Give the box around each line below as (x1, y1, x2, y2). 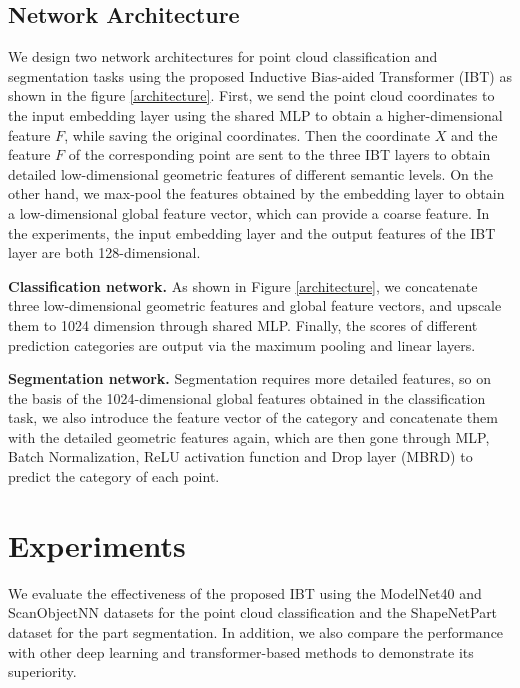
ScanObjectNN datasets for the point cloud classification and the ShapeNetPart (8, 602, 498, 623)
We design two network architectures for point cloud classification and (8, 46, 438, 67)
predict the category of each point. (8, 466, 220, 487)
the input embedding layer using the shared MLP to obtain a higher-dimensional (8, 104, 503, 125)
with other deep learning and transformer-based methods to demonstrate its (8, 641, 474, 662)
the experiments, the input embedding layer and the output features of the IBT (8, 222, 496, 243)
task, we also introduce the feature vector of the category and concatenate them (8, 407, 498, 428)
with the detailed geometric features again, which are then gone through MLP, (8, 426, 490, 447)
